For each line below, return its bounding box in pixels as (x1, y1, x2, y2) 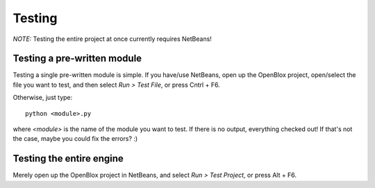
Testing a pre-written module (12, 53, 142, 65)
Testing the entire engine (12, 153, 124, 164)
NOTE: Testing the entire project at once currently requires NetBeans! (12, 35, 212, 43)
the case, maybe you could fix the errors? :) (12, 135, 138, 143)
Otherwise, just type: (12, 94, 73, 102)
